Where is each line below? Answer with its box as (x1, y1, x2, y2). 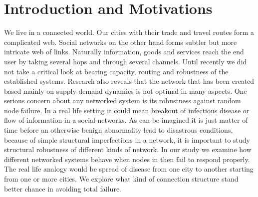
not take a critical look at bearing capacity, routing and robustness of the (4, 66, 229, 76)
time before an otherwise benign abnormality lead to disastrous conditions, (4, 125, 233, 135)
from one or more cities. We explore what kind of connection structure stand (4, 174, 239, 184)
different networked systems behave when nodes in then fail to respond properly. (4, 154, 250, 164)
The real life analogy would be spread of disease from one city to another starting (4, 164, 254, 174)
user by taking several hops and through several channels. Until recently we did (4, 56, 247, 66)
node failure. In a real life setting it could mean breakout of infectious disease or (4, 105, 250, 115)
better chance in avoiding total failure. (4, 183, 121, 194)
